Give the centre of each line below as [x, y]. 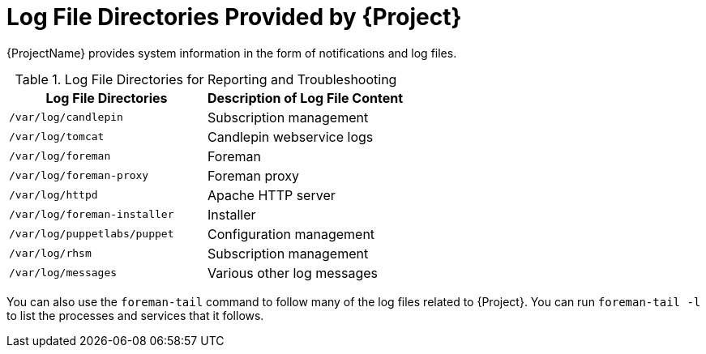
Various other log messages [293, 273]
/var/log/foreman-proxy [79, 176]
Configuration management [291, 234]
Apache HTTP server [272, 195]
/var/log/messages [63, 273]
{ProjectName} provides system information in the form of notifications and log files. [232, 53]
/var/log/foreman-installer [92, 215]
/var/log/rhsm [50, 254]
